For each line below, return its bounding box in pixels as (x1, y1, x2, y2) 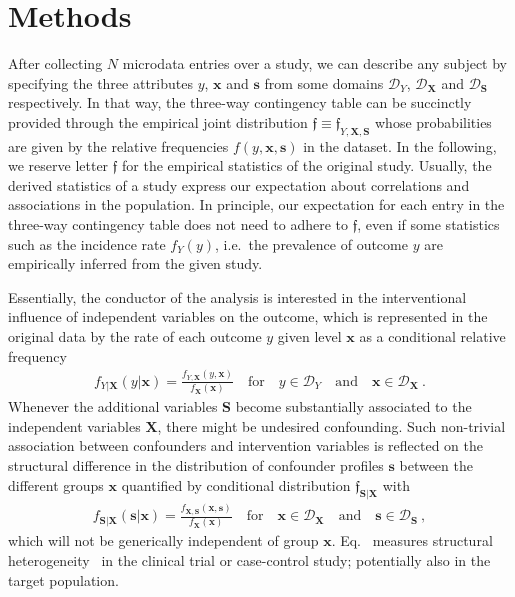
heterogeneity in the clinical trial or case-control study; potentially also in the (8, 550, 491, 570)
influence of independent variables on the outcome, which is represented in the (8, 306, 488, 327)
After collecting (8, 53, 103, 74)
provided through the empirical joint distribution (8, 111, 308, 132)
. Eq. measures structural (331, 530, 493, 551)
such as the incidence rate (8, 233, 166, 254)
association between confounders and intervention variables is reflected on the (8, 435, 483, 456)
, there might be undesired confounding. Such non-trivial (157, 415, 506, 436)
